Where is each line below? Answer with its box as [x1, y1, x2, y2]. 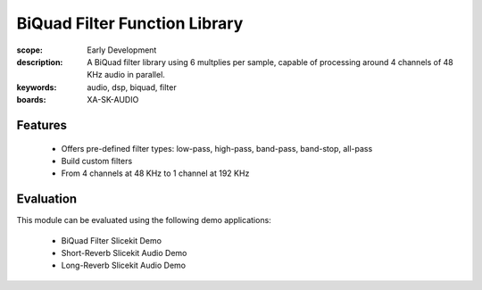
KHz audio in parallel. [87, 70, 165, 80]
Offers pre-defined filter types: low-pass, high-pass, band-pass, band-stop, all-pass [61, 143, 373, 153]
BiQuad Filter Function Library [16, 13, 244, 33]
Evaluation [16, 192, 78, 207]
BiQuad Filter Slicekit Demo [61, 235, 162, 245]
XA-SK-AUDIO [87, 95, 139, 105]
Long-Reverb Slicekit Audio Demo [61, 260, 187, 271]
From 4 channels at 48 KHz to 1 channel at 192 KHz [61, 168, 250, 178]
